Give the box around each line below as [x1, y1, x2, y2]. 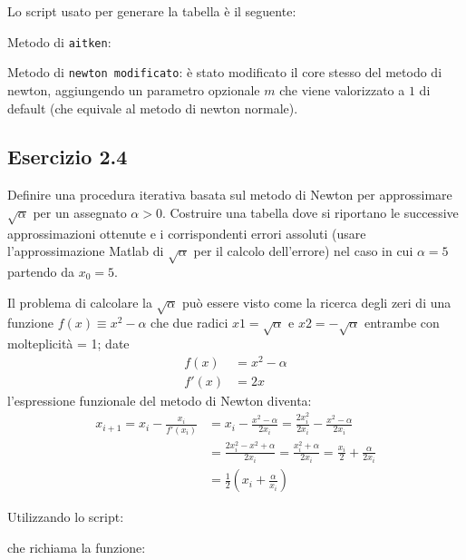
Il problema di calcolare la [7, 292, 152, 311]
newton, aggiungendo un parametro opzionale [7, 80, 260, 99]
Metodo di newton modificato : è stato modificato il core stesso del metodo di [7, 63, 442, 82]
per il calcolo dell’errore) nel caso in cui [193, 241, 413, 260]
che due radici [150, 313, 228, 332]
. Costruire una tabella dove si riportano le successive [161, 202, 459, 221]
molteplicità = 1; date [7, 334, 130, 353]
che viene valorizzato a [279, 80, 405, 99]
